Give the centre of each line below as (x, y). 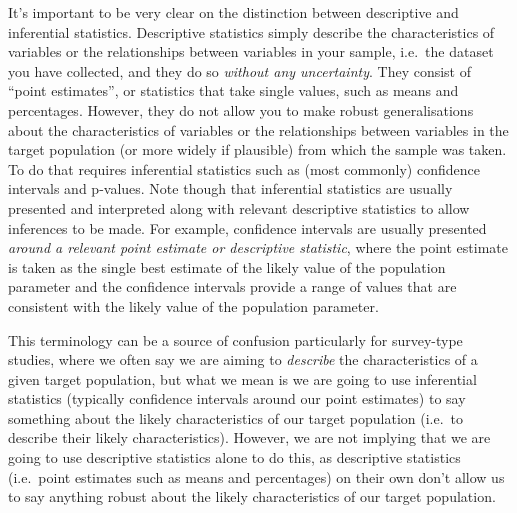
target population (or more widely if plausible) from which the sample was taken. (257, 149)
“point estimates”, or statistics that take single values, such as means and (233, 90)
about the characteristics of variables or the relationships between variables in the (258, 129)
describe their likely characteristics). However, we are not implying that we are (249, 437)
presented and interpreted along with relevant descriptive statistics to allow (239, 207)
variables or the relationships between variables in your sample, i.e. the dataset (251, 51)
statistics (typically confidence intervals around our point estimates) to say (237, 398)
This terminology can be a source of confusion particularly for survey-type (235, 339)
